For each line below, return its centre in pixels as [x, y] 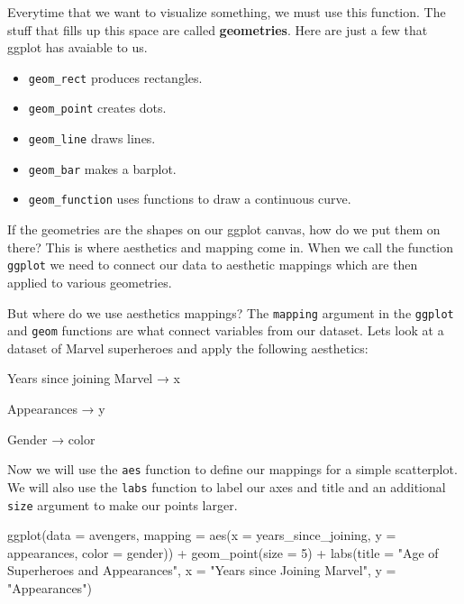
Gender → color [51, 439]
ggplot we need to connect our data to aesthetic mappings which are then [213, 265]
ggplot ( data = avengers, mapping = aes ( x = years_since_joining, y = [202, 535]
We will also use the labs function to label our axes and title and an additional [227, 486]
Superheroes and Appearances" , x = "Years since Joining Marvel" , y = [202, 570]
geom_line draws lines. [92, 138]
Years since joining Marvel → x [94, 378]
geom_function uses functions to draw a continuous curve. [190, 199]
